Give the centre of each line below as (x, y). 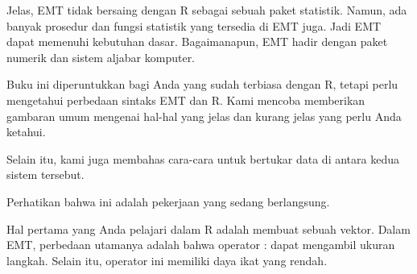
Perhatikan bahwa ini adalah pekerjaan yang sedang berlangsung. (168, 201)
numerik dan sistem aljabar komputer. (101, 57)
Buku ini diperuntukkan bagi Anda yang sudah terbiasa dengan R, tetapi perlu (202, 84)
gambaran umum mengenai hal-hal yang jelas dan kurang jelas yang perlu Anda (204, 116)
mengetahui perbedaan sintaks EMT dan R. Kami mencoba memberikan (186, 100)
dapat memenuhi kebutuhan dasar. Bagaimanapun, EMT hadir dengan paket (197, 42)
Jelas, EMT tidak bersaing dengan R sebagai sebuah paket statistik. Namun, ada (207, 10)
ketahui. (26, 132)
